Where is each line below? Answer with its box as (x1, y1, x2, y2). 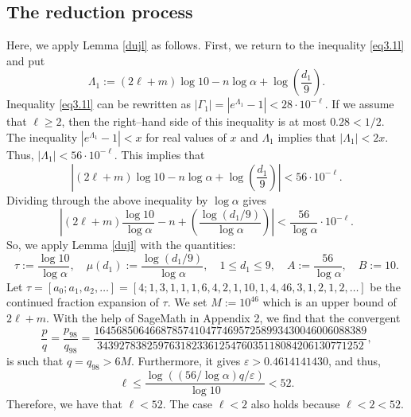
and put (6, 52, 45, 68)
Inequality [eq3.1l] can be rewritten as (6, 95, 191, 112)
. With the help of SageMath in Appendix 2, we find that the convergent (46, 310, 401, 326)
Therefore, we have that (6, 396, 122, 412)
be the (370, 278, 401, 294)
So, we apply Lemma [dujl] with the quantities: (6, 236, 236, 253)
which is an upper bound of (262, 294, 397, 310)
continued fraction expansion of (6, 294, 159, 310)
